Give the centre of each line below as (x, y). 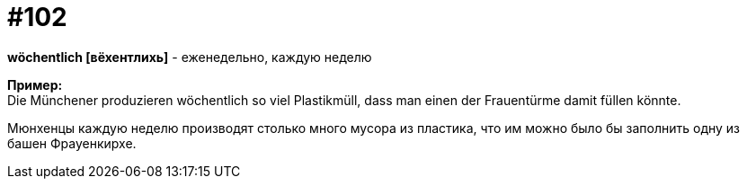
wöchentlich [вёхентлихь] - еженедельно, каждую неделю (190, 57)
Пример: (35, 84)
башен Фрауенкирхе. (72, 143)
